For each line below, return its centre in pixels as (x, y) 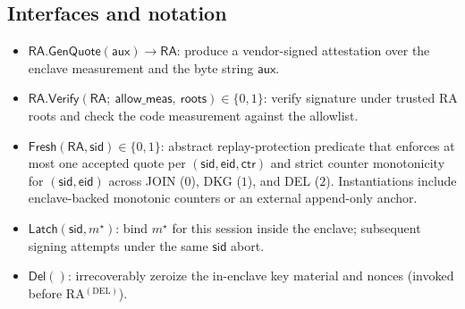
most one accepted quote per (107, 163)
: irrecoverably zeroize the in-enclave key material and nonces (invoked (261, 276)
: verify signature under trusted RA (360, 98)
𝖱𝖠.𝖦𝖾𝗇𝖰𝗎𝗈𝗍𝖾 (64, 52)
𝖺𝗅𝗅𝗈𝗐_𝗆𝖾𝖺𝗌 (144, 100)
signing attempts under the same (118, 245)
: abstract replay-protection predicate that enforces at (308, 145)
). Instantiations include (391, 180)
